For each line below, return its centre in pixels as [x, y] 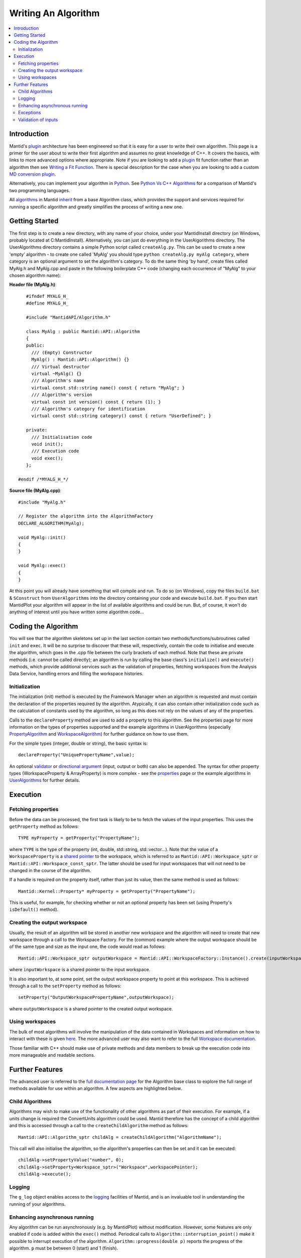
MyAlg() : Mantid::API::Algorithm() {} [81, 360]
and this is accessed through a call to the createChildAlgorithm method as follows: [99, 1126]
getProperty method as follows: [44, 826]
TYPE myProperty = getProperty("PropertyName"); [79, 838]
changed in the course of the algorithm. [50, 870]
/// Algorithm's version [62, 395]
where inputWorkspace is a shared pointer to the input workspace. [80, 970]
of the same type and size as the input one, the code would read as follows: [88, 947]
